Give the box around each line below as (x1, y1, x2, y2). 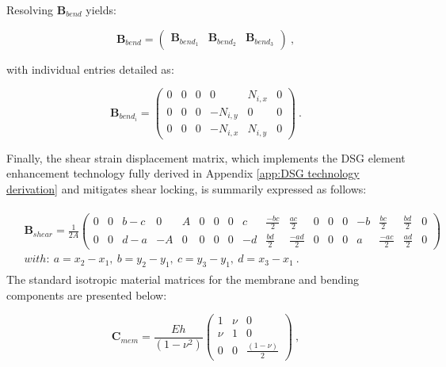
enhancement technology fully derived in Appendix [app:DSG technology (6, 165, 360, 182)
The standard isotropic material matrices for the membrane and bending (6, 271, 359, 288)
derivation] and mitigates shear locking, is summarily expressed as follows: (6, 180, 367, 197)
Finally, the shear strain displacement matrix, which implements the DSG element (6, 149, 406, 166)
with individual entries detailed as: (6, 60, 174, 77)
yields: (86, 2, 116, 17)
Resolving (6, 2, 53, 17)
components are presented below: (6, 286, 167, 303)
